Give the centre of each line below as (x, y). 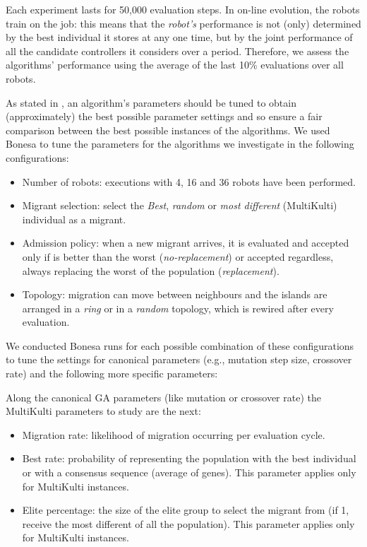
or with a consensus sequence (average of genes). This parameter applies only (189, 472)
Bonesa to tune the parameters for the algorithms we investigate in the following (180, 144)
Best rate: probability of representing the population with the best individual (189, 458)
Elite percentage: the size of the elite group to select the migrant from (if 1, (186, 510)
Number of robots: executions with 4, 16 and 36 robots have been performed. (189, 181)
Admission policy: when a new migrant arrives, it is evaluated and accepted (186, 243)
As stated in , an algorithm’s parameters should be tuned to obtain (151, 102)
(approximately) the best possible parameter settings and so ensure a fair (164, 116)
